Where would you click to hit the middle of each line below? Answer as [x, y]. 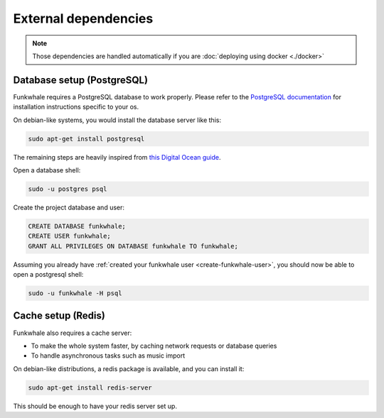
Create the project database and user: [69, 207]
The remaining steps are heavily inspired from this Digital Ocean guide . [117, 157]
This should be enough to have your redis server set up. [95, 406]
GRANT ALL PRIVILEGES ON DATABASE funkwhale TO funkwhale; [133, 246]
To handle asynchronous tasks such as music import [108, 356]
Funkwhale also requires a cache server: [73, 333]
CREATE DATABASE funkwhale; [77, 226]
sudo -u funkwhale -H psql [75, 293]
